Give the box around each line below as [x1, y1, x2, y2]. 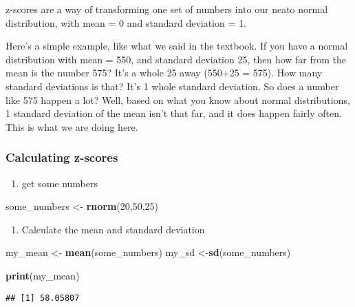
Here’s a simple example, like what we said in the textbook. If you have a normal [6, 39, 348, 53]
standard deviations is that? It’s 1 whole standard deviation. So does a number [6, 78, 339, 93]
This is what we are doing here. [6, 119, 138, 134]
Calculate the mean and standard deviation [21, 222, 205, 236]
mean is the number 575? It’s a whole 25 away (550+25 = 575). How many [6, 65, 323, 80]
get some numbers [21, 176, 98, 190]
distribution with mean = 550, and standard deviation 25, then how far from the [6, 52, 347, 66]
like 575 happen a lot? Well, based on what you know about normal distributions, [6, 92, 350, 107]
